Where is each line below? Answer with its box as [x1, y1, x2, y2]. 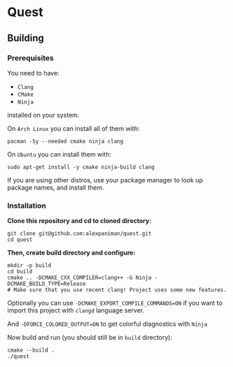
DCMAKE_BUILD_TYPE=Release [7, 280, 86, 287]
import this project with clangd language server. [7, 306, 145, 315]
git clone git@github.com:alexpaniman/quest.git [7, 230, 152, 238]
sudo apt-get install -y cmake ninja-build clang [7, 164, 155, 171]
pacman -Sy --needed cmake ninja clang [7, 138, 124, 145]
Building [7, 32, 44, 44]
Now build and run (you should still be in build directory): [7, 333, 173, 342]
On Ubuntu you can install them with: [7, 150, 112, 158]
